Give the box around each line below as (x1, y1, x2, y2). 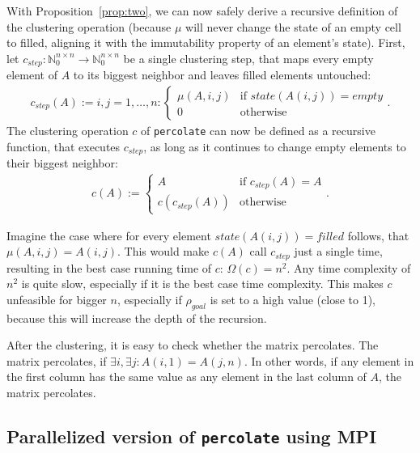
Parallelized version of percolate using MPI (6, 424, 377, 449)
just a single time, (294, 243, 383, 260)
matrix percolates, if (6, 352, 107, 369)
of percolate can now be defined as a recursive (141, 121, 375, 138)
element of (6, 66, 57, 83)
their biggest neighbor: (6, 154, 118, 171)
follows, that (347, 226, 409, 243)
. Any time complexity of (286, 259, 411, 276)
